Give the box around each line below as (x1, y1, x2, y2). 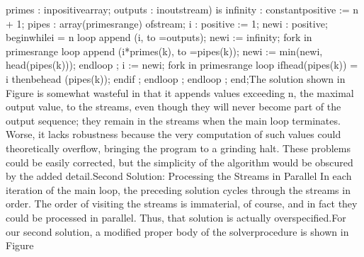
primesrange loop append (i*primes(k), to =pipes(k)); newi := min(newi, (6, 43, 323, 58)
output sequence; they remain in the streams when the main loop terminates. (6, 113, 341, 127)
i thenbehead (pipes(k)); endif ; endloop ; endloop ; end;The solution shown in (6, 71, 346, 86)
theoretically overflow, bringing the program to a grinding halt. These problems (6, 140, 351, 155)
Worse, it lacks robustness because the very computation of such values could (6, 127, 341, 142)
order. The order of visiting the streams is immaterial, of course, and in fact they (6, 196, 358, 211)
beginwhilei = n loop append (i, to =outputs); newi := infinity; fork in (6, 30, 312, 45)
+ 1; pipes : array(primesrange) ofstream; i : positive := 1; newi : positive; (6, 16, 328, 30)
